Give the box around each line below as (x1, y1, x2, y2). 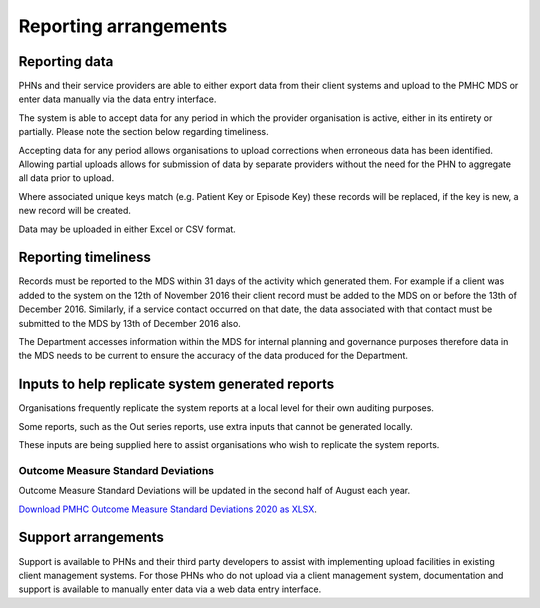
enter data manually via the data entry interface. (18, 93, 217, 105)
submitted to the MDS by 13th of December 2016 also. (18, 317, 242, 329)
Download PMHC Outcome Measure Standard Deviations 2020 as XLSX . (18, 503, 317, 515)
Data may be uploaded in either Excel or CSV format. (18, 223, 237, 235)
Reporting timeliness (18, 249, 152, 266)
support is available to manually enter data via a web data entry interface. (18, 583, 322, 595)
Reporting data (18, 53, 114, 70)
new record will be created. (18, 205, 132, 217)
